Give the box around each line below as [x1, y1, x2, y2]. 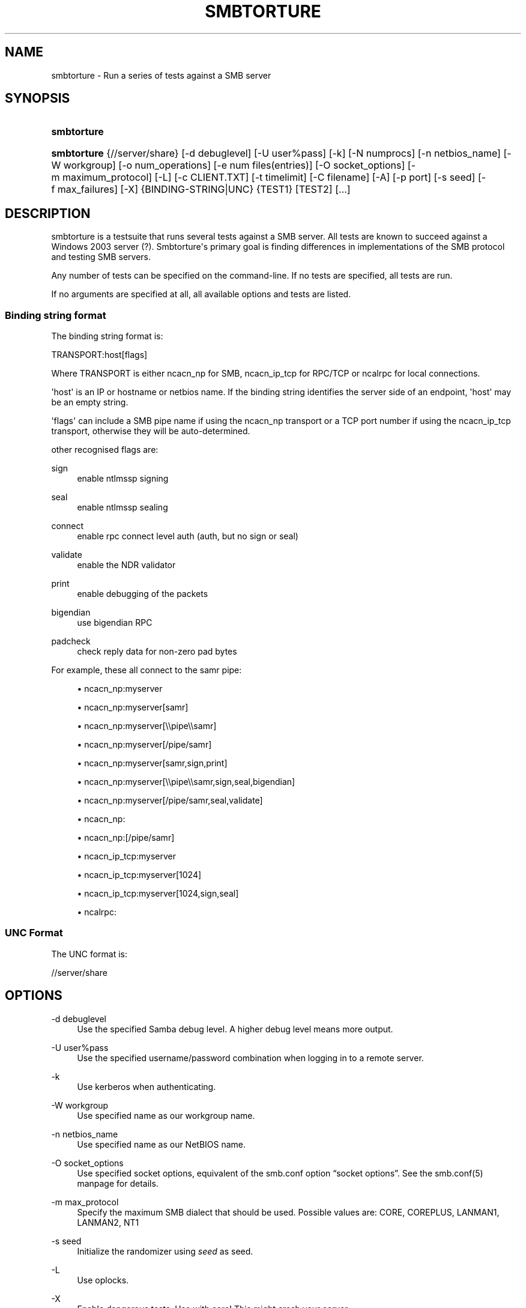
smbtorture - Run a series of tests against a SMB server [51, 70, 271, 80]
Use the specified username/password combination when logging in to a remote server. [77, 1052, 424, 1063]
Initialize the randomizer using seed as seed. [77, 1246, 253, 1256]
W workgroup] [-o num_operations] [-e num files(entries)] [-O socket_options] [51, 159, 405, 172]
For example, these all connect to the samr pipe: [51, 665, 242, 676]
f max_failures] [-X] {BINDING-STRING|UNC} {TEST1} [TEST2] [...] [51, 183, 351, 196]
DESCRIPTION [5, 205, 91, 221]
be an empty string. [51, 397, 128, 408]
